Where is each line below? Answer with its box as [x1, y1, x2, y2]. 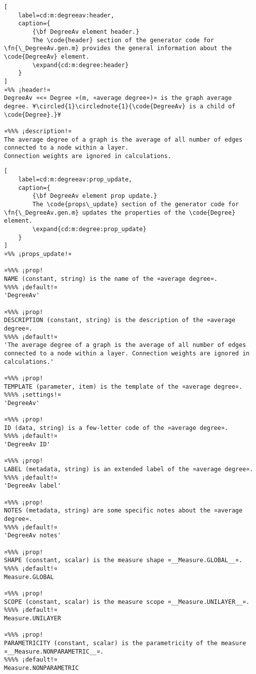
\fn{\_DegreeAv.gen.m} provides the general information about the [4, 45, 232, 52]
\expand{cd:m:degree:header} [32, 61, 129, 69]
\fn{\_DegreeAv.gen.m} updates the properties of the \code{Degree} [4, 209, 236, 216]
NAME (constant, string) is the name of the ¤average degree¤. [4, 275, 218, 282]
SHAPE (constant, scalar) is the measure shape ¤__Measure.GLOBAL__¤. [4, 557, 243, 564]
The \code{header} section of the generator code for [32, 36, 214, 44]
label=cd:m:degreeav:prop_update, [18, 176, 132, 183]
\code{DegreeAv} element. [4, 53, 89, 60]
